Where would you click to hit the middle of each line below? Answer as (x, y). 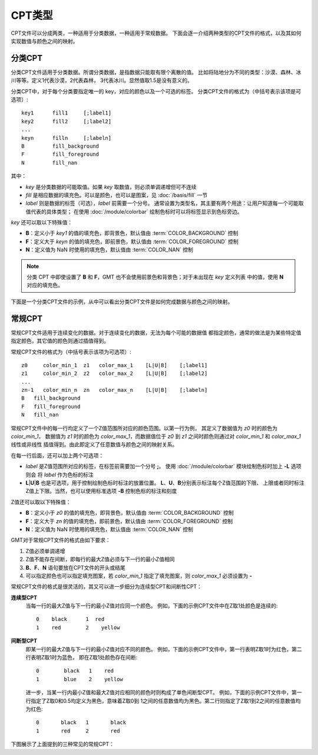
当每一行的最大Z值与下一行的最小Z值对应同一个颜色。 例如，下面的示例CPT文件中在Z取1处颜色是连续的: (152, 606)
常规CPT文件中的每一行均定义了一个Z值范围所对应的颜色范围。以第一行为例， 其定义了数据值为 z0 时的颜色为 (144, 428)
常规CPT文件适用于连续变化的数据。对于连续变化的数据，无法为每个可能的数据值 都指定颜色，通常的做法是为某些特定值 (156, 332)
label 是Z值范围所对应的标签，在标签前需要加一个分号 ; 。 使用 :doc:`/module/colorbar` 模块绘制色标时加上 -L (158, 466)
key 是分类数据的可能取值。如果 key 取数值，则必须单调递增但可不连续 (111, 187)
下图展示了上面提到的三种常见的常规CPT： (63, 744)
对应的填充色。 (45, 285)
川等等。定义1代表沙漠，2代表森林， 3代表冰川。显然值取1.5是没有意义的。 (102, 80)
